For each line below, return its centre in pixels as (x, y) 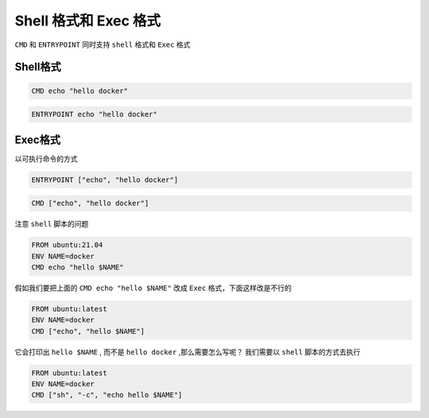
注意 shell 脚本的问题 (52, 224)
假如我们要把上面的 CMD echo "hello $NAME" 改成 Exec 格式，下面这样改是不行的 (153, 288)
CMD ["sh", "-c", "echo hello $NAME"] (107, 395)
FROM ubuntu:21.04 (67, 245)
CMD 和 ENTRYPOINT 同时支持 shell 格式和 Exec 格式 (102, 45)
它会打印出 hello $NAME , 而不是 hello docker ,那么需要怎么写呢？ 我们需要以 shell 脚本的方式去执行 (187, 352)
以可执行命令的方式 (46, 158)
